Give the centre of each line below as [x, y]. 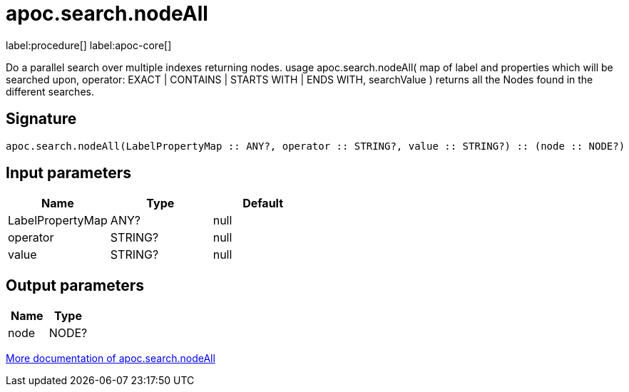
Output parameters [75, 285]
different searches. [50, 91]
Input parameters [69, 173]
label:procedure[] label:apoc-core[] [89, 45]
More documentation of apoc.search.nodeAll [111, 359]
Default [263, 203]
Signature [41, 119]
